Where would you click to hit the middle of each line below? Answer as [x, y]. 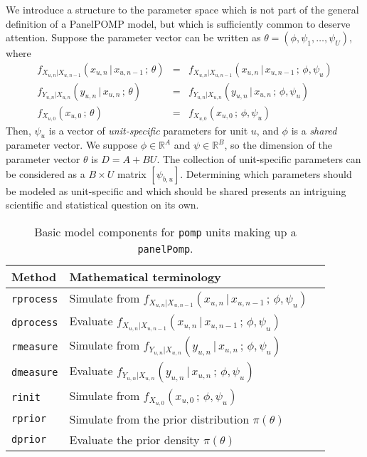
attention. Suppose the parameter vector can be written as [133, 37]
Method [34, 276]
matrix [132, 173]
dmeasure [35, 373]
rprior [29, 419]
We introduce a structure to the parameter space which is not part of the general [182, 9]
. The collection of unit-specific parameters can [259, 158]
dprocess [35, 322]
